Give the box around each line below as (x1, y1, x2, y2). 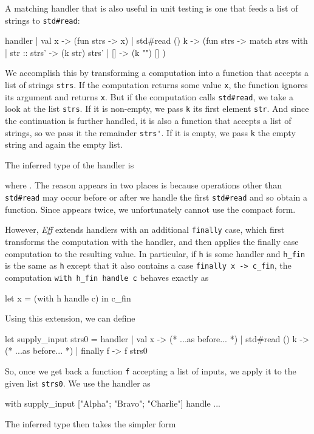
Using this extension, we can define (5, 312, 135, 325)
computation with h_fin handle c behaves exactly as (5, 270, 209, 283)
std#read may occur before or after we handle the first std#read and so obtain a (5, 191, 307, 204)
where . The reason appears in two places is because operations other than (5, 179, 282, 191)
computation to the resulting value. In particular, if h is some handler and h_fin (5, 247, 305, 260)
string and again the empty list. (5, 138, 123, 151)
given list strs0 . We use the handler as (5, 376, 151, 389)
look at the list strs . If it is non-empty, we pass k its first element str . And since (5, 102, 309, 115)
